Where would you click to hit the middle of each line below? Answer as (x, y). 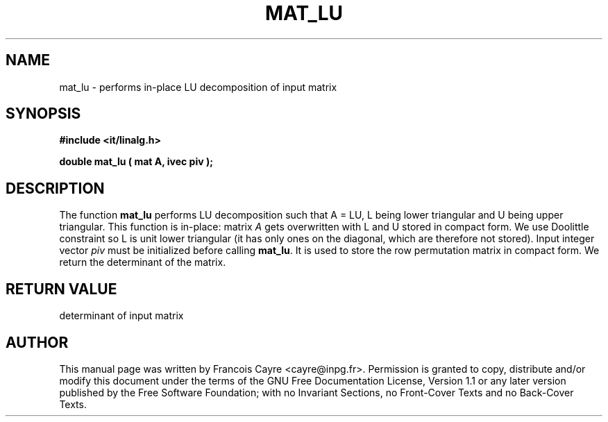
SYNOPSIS (43, 114)
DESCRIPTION (55, 188)
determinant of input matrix (121, 316)
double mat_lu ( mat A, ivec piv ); (136, 162)
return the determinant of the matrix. (143, 262)
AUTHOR (37, 342)
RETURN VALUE (61, 289)
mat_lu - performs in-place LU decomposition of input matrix (198, 87)
